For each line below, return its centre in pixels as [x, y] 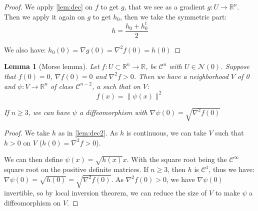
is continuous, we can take [166, 133]
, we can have [49, 112]
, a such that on [116, 86]
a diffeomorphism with [113, 112]
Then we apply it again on [44, 16]
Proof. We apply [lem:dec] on [48, 6]
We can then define [33, 159]
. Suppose [235, 66]
